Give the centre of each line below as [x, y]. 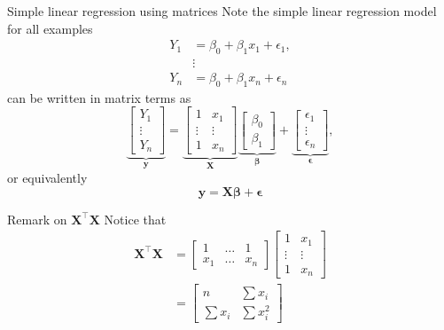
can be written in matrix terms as [99, 97]
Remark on [37, 219]
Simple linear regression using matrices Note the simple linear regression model [222, 11]
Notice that [135, 219]
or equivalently [47, 177]
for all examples [50, 28]
